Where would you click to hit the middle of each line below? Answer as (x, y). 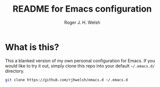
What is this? (32, 47)
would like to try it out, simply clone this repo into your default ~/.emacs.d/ (80, 66)
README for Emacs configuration (82, 9)
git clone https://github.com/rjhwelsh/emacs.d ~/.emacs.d (67, 80)
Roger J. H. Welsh (82, 22)
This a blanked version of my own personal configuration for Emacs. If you (80, 61)
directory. (15, 71)
